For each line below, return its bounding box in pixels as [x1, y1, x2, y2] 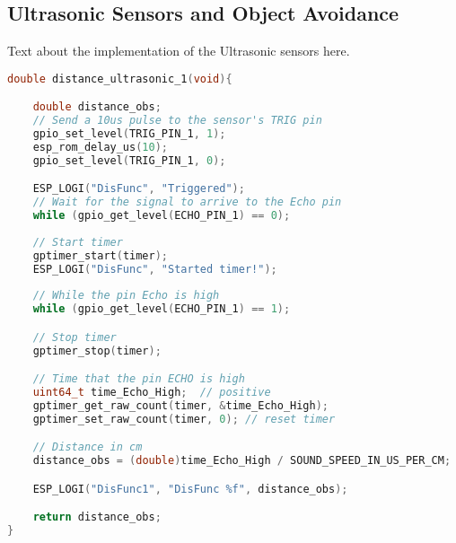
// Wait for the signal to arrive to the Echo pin [32, 196, 342, 209]
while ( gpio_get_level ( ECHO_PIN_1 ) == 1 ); [32, 302, 291, 316]
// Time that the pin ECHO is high [32, 372, 245, 386]
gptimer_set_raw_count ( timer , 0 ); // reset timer [32, 412, 336, 425]
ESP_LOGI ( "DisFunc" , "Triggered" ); [32, 182, 245, 196]
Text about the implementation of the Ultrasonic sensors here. [7, 41, 350, 60]
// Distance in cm [32, 441, 143, 454]
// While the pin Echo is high [32, 289, 220, 302]
